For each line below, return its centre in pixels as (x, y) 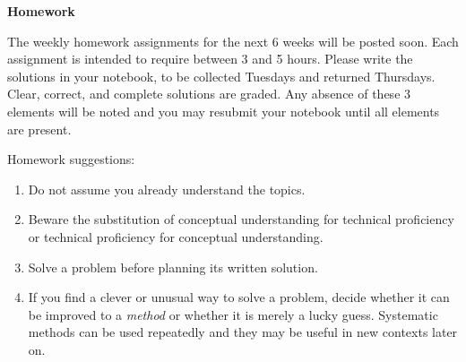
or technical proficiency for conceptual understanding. (176, 236)
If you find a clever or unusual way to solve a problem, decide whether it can (239, 297)
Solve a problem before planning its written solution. (173, 267)
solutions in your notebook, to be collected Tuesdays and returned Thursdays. (221, 76)
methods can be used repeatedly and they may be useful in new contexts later (243, 332)
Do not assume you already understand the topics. (167, 189)
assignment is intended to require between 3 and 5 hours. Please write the (210, 59)
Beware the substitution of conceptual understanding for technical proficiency (241, 219)
